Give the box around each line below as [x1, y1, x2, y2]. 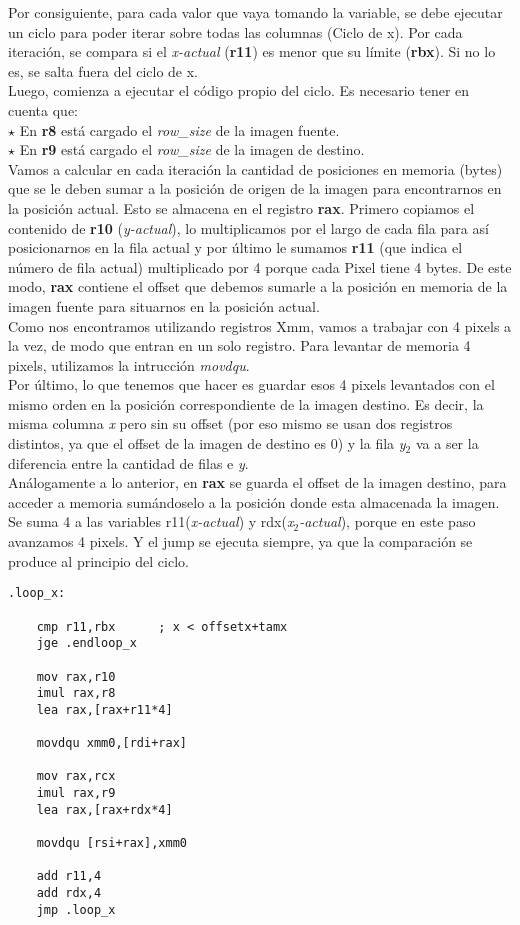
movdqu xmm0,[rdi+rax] [36, 736, 187, 751]
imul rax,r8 [36, 686, 116, 701]
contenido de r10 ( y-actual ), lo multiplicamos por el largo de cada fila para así [8, 217, 489, 238]
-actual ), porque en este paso [299, 511, 476, 532]
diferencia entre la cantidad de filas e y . [8, 452, 249, 473]
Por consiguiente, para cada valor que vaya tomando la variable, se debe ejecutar [8, 2, 503, 22]
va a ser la [415, 433, 479, 454]
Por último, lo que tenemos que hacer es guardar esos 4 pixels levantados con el [8, 374, 495, 395]
